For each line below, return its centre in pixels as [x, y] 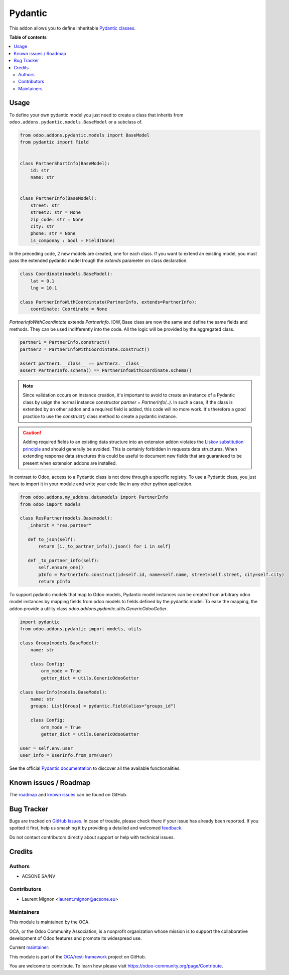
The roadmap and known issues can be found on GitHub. [68, 795]
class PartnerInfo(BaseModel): [58, 198]
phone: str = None [53, 234]
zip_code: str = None [57, 219]
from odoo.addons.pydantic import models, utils [81, 629]
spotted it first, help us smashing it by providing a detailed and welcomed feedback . [96, 828]
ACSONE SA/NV [39, 876]
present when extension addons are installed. [70, 463]
